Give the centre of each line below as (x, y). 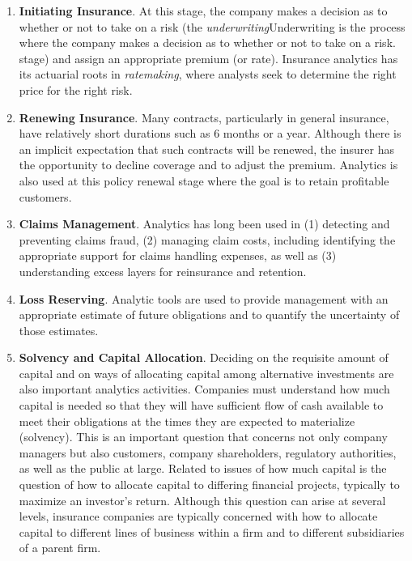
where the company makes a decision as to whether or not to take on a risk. (207, 42)
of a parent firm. (60, 548)
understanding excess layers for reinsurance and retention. (163, 271)
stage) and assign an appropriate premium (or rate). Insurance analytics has (208, 58)
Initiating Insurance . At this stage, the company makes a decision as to (203, 11)
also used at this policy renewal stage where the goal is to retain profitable (204, 180)
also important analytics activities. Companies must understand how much (204, 389)
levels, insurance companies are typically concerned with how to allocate (198, 516)
